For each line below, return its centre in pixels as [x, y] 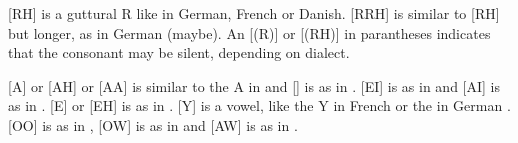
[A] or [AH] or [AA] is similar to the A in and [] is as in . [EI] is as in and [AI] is [254, 85]
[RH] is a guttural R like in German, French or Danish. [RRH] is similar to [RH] [254, 13]
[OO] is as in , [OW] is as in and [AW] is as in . [153, 124]
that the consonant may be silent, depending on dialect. [179, 52]
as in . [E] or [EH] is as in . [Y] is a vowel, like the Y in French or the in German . [259, 105]
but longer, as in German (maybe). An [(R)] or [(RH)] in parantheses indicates [249, 32]
